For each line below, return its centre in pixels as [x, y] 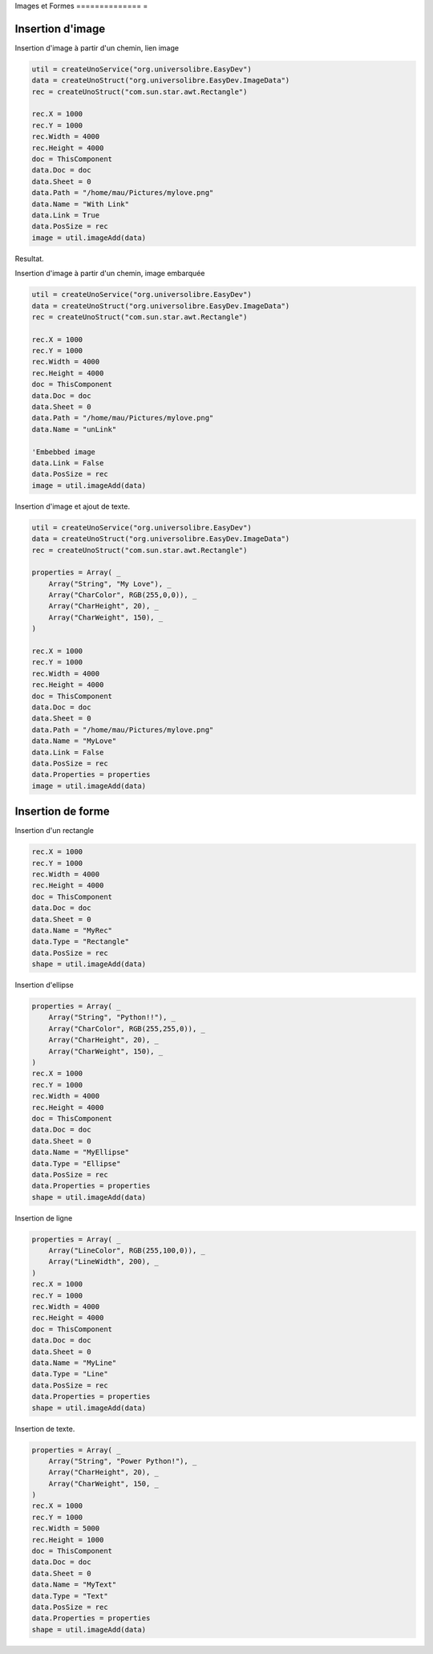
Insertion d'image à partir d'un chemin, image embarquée [110, 274]
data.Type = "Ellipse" [76, 1163]
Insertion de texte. [45, 1428]
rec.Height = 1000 [68, 1540]
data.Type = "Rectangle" [81, 942]
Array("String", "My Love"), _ [110, 583]
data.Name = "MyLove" [74, 741]
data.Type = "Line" [70, 1374]
